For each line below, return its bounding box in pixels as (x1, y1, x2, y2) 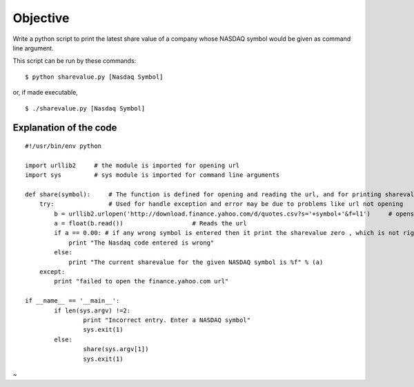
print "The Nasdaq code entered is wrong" (68, 238, 215, 247)
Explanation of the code (12, 122, 117, 134)
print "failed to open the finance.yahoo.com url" (54, 277, 229, 285)
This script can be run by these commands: (12, 57, 137, 65)
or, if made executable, (12, 88, 79, 97)
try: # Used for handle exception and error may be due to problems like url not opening (39, 200, 404, 208)
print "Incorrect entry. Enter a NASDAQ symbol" (83, 316, 251, 324)
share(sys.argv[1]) (83, 346, 149, 353)
